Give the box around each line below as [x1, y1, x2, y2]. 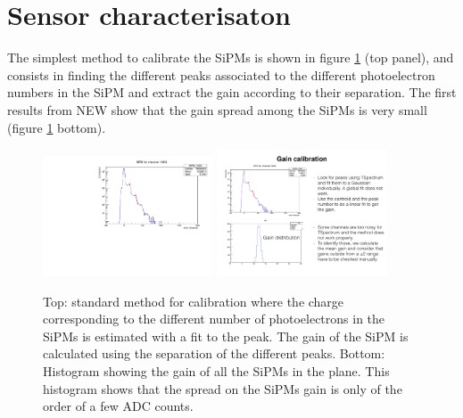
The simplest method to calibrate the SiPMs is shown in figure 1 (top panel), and [7, 48, 454, 67]
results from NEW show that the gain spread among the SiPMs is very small [7, 100, 427, 119]
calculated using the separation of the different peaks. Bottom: [43, 344, 385, 363]
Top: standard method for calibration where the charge [43, 291, 344, 310]
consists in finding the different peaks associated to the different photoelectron [7, 65, 435, 84]
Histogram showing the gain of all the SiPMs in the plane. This [43, 361, 390, 380]
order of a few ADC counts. [43, 397, 194, 415]
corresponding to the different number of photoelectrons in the [43, 309, 385, 328]
